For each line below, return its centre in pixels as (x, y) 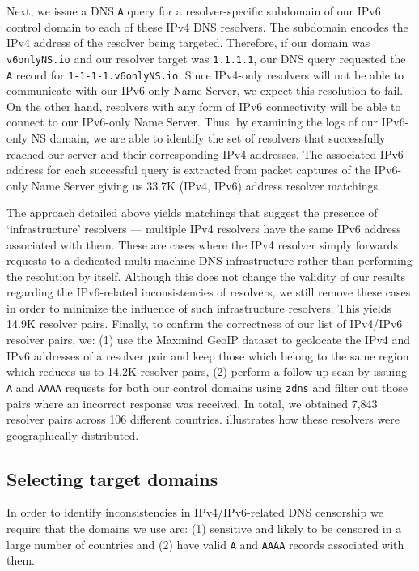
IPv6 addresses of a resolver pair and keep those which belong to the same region (208, 355)
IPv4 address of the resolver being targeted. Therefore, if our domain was (188, 43)
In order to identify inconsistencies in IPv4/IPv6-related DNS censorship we (195, 512)
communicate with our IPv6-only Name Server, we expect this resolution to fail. (205, 90)
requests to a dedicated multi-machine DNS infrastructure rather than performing (209, 260)
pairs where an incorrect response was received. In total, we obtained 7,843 (192, 403)
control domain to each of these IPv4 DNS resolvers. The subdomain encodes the (207, 26)
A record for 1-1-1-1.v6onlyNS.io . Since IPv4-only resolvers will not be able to (205, 74)
